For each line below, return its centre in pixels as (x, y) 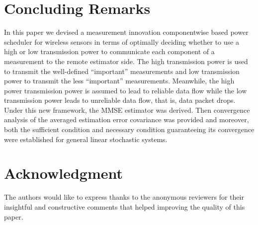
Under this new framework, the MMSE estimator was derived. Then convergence (127, 110)
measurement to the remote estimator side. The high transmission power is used (126, 61)
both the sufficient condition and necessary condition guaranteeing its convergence (129, 129)
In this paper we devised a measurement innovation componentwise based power (126, 32)
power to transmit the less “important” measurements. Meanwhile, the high (119, 81)
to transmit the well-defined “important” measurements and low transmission (122, 71)
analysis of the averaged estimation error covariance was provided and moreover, (127, 119)
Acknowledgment (63, 173)
